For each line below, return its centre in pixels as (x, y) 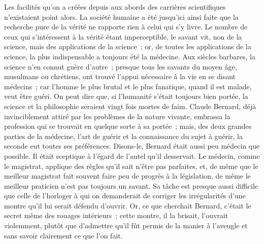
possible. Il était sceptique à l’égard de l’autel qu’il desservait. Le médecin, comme (132, 155)
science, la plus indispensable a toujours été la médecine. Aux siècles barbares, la (130, 56)
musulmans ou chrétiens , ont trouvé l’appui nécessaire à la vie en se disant (120, 76)
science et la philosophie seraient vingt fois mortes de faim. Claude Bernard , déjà (130, 106)
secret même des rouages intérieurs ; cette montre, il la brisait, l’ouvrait (116, 215)
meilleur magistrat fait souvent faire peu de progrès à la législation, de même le (127, 176)
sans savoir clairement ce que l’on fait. (63, 235)
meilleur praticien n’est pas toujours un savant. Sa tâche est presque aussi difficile (131, 185)
